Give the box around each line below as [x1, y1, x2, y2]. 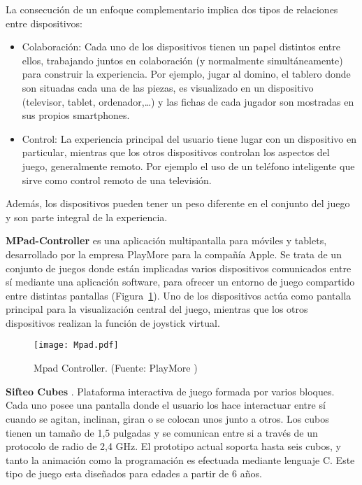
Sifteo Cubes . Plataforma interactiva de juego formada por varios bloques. [6, 384, 335, 398]
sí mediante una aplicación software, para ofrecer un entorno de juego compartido [6, 274, 355, 289]
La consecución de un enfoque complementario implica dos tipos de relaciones [6, 2, 338, 16]
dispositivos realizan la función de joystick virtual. [6, 315, 220, 330]
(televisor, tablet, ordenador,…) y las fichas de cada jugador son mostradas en [22, 94, 354, 108]
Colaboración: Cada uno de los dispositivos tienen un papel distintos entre [22, 39, 340, 54]
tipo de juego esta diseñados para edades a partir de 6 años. [6, 466, 262, 481]
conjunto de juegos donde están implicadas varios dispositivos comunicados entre [6, 260, 352, 275]
